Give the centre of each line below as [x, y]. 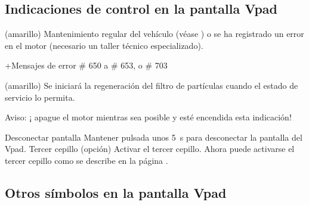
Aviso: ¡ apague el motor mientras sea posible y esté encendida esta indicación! [148, 117]
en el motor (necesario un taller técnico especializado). [104, 45]
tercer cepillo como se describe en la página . [86, 160]
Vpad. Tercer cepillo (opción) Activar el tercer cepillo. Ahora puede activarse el [150, 149]
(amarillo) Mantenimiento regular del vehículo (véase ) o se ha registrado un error [154, 34]
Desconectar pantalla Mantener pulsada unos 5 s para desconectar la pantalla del [154, 137]
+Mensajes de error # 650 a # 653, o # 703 [86, 65]
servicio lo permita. [40, 97]
